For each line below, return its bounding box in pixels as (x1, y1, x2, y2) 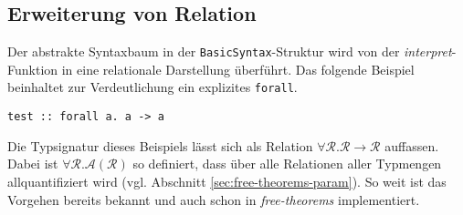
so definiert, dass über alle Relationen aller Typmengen (132, 154, 442, 173)
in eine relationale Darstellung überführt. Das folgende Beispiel (61, 59, 415, 78)
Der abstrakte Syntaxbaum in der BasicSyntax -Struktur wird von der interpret (7, 42, 452, 61)
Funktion (7, 59, 58, 78)
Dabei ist (7, 154, 58, 173)
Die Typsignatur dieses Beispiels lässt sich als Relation (7, 136, 313, 155)
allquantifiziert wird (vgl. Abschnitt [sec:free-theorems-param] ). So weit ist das (7, 171, 447, 190)
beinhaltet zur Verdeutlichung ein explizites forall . (7, 77, 298, 97)
